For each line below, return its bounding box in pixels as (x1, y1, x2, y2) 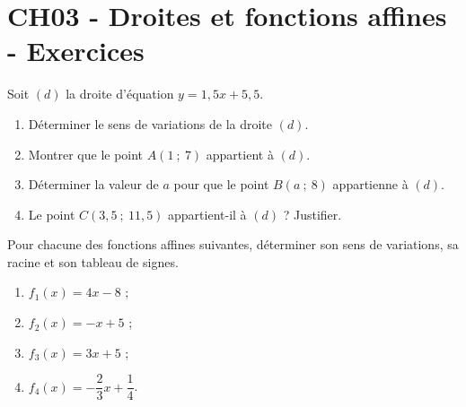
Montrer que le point (28, 144, 144, 163)
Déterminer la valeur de (28, 175, 159, 194)
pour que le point (173, 175, 269, 194)
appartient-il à (168, 204, 247, 223)
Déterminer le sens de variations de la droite (28, 114, 273, 133)
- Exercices (7, 32, 145, 69)
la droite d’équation (66, 84, 174, 103)
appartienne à (332, 175, 409, 194)
